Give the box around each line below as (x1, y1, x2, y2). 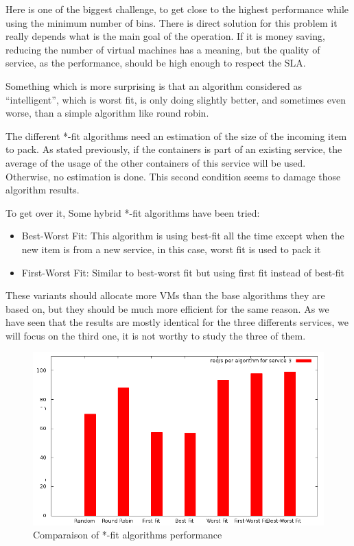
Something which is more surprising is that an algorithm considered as (5, 78, 302, 93)
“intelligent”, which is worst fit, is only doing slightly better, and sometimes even (5, 92, 346, 106)
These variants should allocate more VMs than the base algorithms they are (5, 288, 325, 302)
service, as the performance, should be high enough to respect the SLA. (5, 56, 306, 70)
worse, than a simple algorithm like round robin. (5, 106, 209, 120)
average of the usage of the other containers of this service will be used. (5, 155, 306, 169)
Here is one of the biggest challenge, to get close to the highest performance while (5, 2, 349, 16)
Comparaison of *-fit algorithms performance (33, 527, 222, 542)
